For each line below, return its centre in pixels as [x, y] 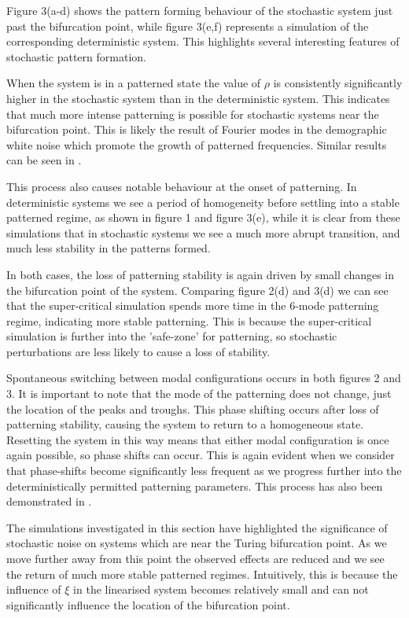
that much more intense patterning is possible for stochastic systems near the [193, 114]
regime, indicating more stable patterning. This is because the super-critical [189, 320]
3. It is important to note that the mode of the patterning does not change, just [199, 394]
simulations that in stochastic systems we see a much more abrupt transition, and [203, 232]
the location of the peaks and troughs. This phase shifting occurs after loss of [193, 408]
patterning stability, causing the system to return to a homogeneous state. [185, 424]
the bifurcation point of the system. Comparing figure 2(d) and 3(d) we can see [197, 290]
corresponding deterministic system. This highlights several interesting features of [203, 41]
